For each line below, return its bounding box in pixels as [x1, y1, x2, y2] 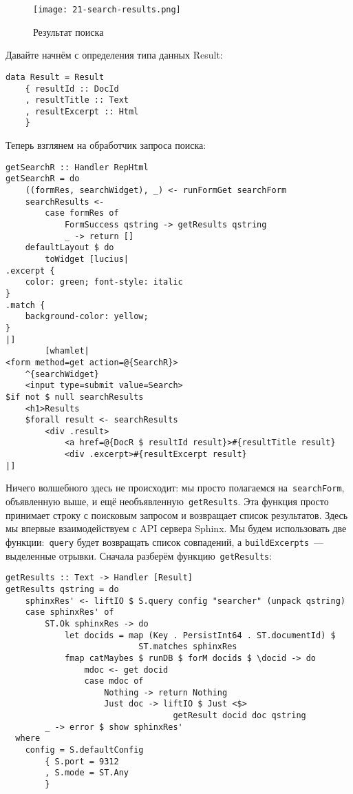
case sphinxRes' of [25, 607, 114, 618]
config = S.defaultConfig [25, 745, 144, 755]
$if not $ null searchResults [6, 391, 144, 402]
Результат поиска [33, 24, 104, 39]
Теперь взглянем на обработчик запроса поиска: [6, 138, 206, 152]
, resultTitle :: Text [25, 95, 129, 105]
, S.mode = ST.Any [45, 768, 129, 778]
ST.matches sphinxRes [138, 642, 237, 652]
